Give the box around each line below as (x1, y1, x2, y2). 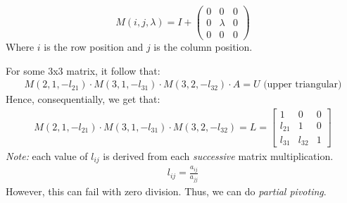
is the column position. (153, 39, 253, 54)
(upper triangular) (263, 80, 342, 90)
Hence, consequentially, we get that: (6, 92, 160, 106)
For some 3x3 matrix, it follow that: (6, 63, 160, 78)
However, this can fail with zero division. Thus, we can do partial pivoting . (6, 183, 327, 198)
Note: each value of (6, 149, 88, 163)
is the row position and (44, 39, 144, 54)
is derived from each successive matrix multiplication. (103, 149, 334, 163)
